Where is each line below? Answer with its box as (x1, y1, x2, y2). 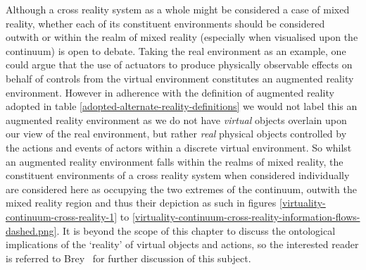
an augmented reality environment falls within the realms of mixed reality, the (6, 154, 343, 168)
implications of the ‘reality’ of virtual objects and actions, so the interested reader (6, 237, 359, 252)
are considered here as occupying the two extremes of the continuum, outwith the (6, 181, 357, 196)
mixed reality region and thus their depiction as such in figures (6, 195, 277, 210)
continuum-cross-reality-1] (6, 209, 118, 223)
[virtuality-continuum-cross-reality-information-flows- (132, 209, 360, 223)
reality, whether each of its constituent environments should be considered (6, 16, 325, 30)
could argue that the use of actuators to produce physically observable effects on (6, 57, 353, 72)
